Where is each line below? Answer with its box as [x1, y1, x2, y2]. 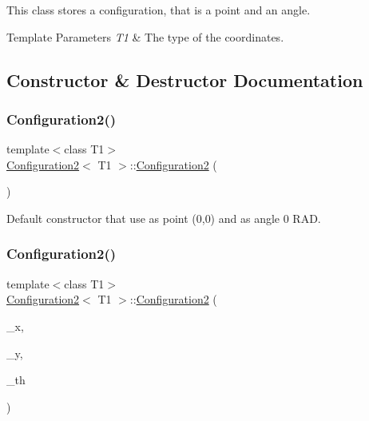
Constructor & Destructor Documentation [6, 67, 363, 92]
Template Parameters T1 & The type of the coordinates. [6, 28, 284, 45]
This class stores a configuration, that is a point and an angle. [6, 2, 311, 18]
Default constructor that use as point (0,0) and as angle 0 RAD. [6, 209, 321, 226]
